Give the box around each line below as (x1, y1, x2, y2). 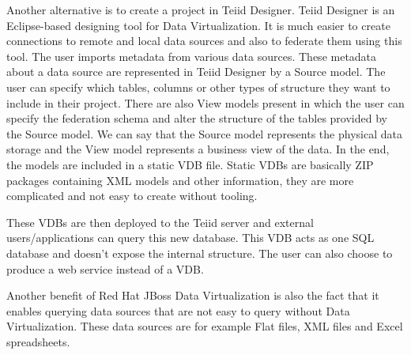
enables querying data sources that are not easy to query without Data (6, 302, 350, 319)
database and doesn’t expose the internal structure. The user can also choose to (6, 244, 393, 261)
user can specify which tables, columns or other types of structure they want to (6, 78, 390, 95)
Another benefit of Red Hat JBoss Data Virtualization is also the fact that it (6, 287, 379, 304)
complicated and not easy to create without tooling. (6, 187, 258, 204)
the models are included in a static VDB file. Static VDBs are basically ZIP (6, 156, 374, 172)
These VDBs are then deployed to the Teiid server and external (6, 213, 314, 230)
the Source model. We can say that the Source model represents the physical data (6, 125, 402, 142)
